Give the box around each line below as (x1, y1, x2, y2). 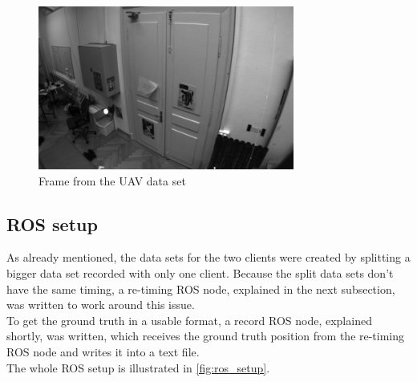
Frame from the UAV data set (38, 172, 186, 189)
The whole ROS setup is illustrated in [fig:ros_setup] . (6, 359, 270, 376)
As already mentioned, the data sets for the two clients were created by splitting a (6, 249, 411, 266)
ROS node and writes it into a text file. (6, 343, 200, 360)
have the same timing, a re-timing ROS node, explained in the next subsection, (6, 280, 395, 297)
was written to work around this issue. (6, 296, 195, 313)
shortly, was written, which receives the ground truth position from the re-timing (6, 327, 405, 344)
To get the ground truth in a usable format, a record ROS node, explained (6, 311, 372, 328)
